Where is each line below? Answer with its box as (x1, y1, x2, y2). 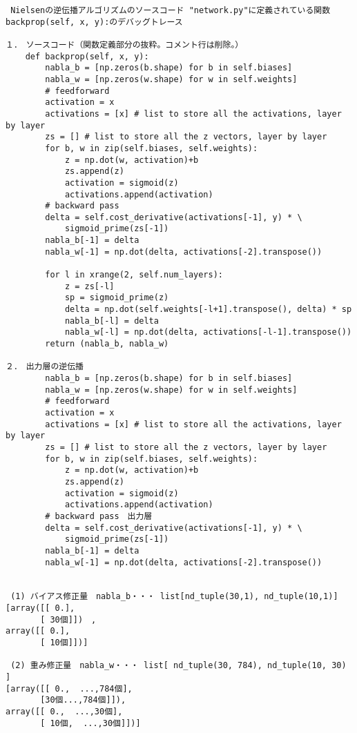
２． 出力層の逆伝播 (6, 362, 84, 372)
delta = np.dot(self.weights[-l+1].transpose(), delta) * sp (64, 304, 352, 315)
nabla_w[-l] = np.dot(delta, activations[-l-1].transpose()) (64, 327, 352, 338)
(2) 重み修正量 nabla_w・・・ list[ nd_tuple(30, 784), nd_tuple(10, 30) (10, 661, 347, 671)
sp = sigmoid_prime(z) (64, 293, 169, 303)
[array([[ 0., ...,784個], (6, 683, 133, 694)
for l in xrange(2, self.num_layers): (45, 270, 223, 280)
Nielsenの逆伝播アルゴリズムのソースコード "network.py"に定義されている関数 (10, 6, 331, 15)
